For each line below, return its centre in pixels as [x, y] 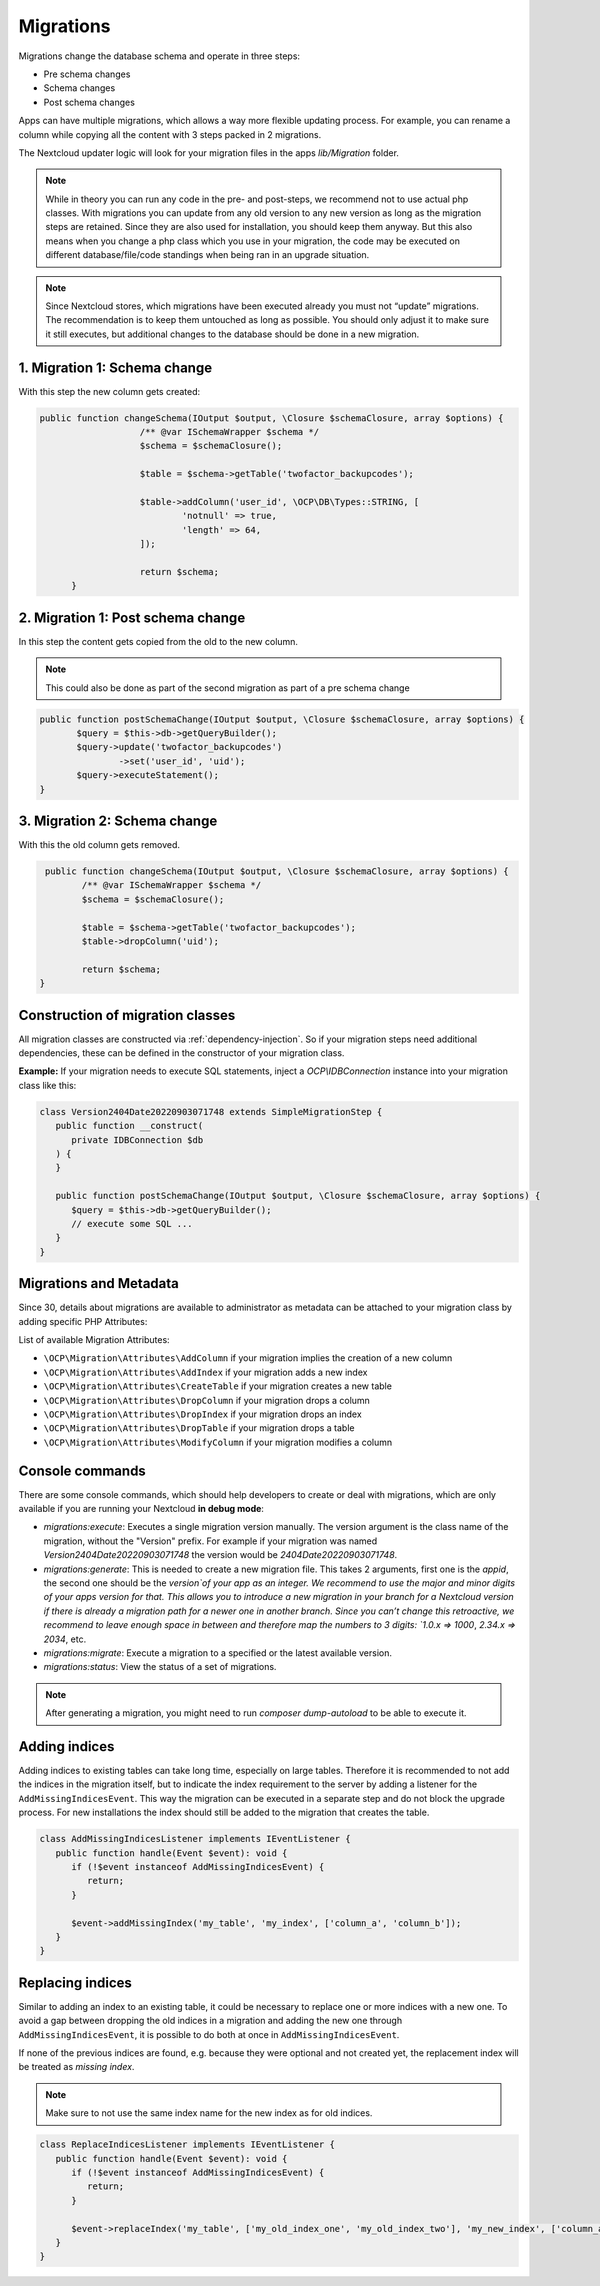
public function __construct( [129, 1126]
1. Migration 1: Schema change [115, 367]
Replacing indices [75, 1982]
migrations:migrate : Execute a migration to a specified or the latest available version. [218, 1652]
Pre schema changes [87, 74]
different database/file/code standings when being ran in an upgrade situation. [207, 255]
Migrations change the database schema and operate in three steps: [159, 56]
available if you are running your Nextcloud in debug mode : [141, 1509]
